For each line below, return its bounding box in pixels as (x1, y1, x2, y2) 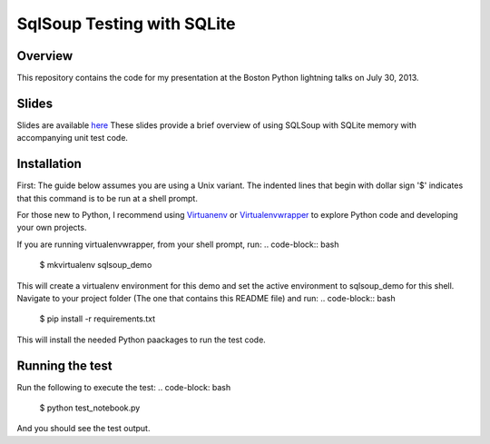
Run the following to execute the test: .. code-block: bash (16, 381, 231, 392)
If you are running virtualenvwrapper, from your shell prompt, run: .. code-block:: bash (16, 239, 339, 250)
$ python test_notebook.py (39, 402, 141, 413)
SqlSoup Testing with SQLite (16, 14, 236, 34)
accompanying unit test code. (16, 133, 129, 143)
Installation (16, 156, 82, 172)
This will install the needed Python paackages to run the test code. (16, 334, 267, 345)
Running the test (16, 358, 113, 373)
